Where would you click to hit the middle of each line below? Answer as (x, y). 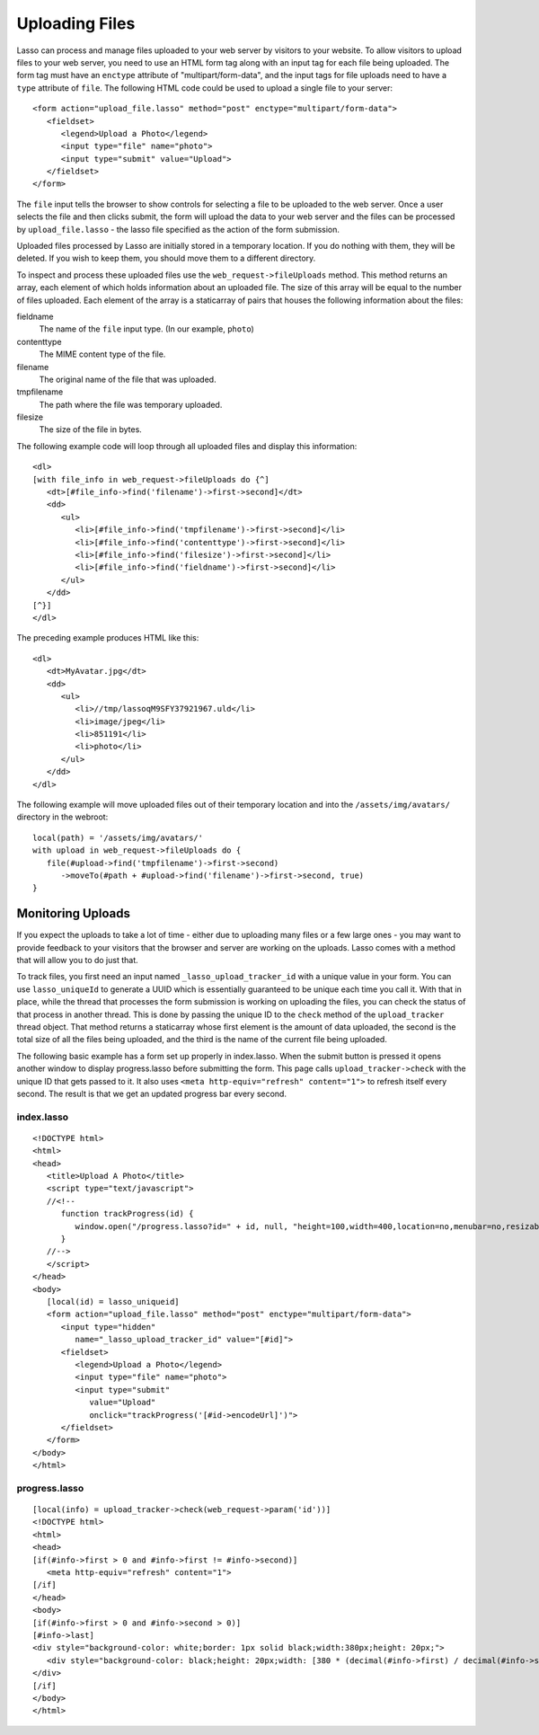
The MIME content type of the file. (102, 354)
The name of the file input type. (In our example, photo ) (147, 329)
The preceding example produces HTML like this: (108, 638)
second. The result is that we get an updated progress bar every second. (152, 1093)
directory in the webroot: (62, 817)
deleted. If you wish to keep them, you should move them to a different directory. (166, 258)
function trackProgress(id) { (127, 1214)
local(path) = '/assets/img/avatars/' (118, 837)
